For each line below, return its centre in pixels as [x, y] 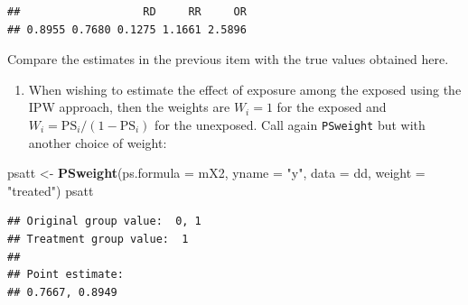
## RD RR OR [127, 12]
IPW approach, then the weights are [129, 107]
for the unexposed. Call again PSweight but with [290, 124]
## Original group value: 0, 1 [104, 222]
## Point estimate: [66, 275]
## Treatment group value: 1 [98, 239]
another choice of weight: [98, 142]
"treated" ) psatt [51, 190]
